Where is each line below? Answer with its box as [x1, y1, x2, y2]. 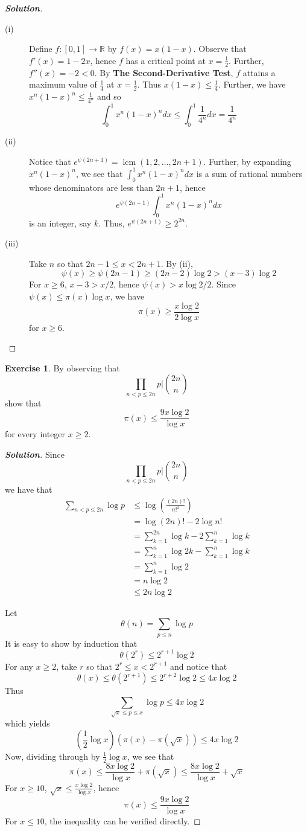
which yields [5, 717, 50, 730]
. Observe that [193, 42, 247, 55]
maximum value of [29, 78, 97, 91]
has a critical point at [125, 54, 206, 66]
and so [97, 90, 121, 103]
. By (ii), [160, 257, 193, 269]
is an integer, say [29, 216, 92, 229]
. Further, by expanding [203, 155, 291, 167]
